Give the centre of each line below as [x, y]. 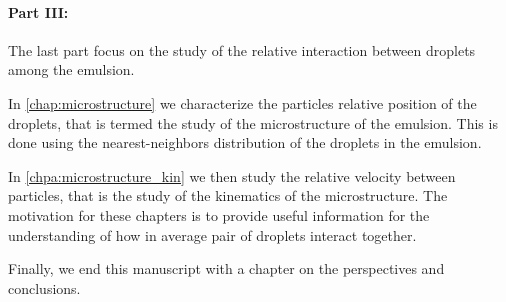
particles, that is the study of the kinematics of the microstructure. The [228, 195]
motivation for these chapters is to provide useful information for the [219, 214]
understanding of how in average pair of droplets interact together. [212, 234]
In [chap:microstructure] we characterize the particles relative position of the [242, 102]
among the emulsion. [71, 69]
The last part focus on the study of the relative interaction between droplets [242, 49]
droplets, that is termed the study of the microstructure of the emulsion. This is [253, 122]
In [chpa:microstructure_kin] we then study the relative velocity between [232, 175]
